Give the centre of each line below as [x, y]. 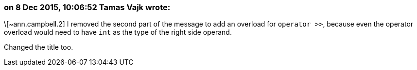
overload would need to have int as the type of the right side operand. [118, 32]
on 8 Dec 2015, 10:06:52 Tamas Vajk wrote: [87, 7]
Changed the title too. [39, 47]
